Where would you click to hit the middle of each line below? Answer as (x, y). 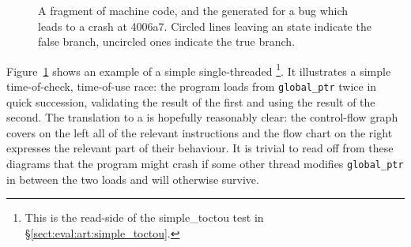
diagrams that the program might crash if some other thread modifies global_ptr (205, 164)
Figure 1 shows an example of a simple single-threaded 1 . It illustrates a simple (199, 69)
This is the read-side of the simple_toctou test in (144, 217)
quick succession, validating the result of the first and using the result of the (191, 101)
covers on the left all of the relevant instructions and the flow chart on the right (200, 132)
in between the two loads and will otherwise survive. (133, 179)
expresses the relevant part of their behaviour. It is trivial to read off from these (200, 148)
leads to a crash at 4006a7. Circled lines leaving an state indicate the (205, 26)
